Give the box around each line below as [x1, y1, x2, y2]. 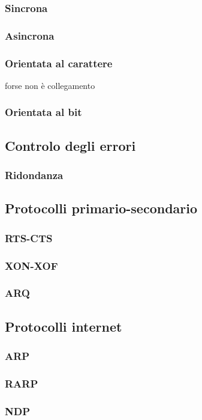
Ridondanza [5, 168, 64, 183]
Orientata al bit [5, 105, 82, 120]
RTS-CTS [5, 230, 53, 245]
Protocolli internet [5, 317, 122, 335]
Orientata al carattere [5, 55, 113, 70]
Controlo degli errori [5, 136, 136, 154]
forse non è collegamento [5, 79, 95, 91]
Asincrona [5, 28, 55, 43]
